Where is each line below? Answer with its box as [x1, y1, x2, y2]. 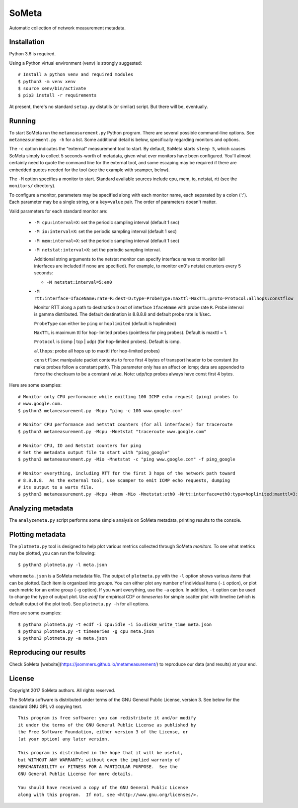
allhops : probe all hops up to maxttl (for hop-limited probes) [34, 347, 160, 353]
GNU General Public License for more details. [18, 771, 134, 777]
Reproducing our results [9, 648, 86, 657]
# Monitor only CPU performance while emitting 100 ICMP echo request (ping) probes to [18, 394, 238, 399]
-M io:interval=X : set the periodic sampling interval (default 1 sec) [34, 229, 177, 234]
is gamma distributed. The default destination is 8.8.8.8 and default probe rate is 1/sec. [34, 311, 211, 317]
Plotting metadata [9, 530, 66, 539]
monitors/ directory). [9, 183, 56, 189]
